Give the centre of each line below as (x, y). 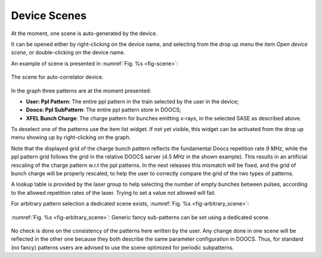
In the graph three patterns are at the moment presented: (81, 91)
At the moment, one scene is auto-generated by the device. (84, 33)
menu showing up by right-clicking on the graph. (71, 138)
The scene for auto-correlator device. (57, 77)
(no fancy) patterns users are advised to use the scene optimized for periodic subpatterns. (123, 247)
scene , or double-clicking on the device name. (68, 52)
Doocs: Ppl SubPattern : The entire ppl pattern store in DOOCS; (103, 110)
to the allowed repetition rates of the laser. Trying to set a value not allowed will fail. (113, 192)
